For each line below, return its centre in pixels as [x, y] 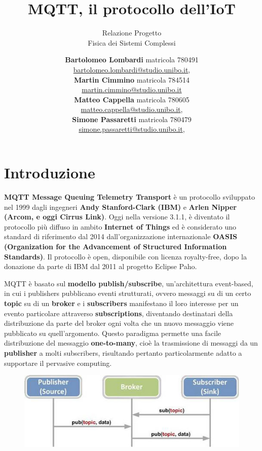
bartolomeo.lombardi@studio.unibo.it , [132, 69]
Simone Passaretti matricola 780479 [132, 119]
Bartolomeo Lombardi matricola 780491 [132, 60]
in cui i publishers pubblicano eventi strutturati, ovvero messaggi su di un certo [128, 293]
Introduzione [50, 173]
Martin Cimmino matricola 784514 [132, 79]
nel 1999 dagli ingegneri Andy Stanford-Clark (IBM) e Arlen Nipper [120, 206]
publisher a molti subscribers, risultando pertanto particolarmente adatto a [123, 352]
